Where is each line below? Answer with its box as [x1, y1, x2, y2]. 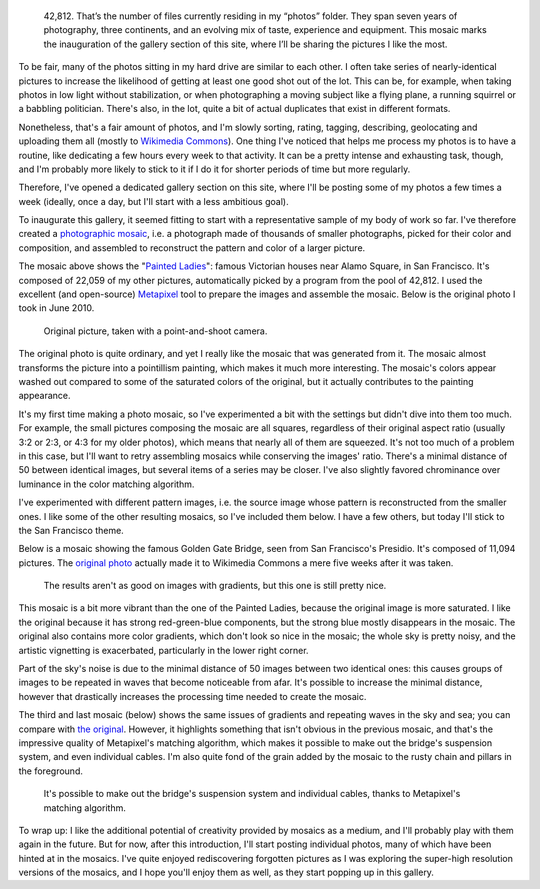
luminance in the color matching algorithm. [18, 478, 195, 490]
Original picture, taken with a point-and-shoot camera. [43, 325, 268, 337]
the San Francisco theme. [18, 524, 124, 536]
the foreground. [18, 765, 84, 777]
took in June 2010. [18, 302, 95, 314]
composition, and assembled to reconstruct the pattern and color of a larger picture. [18, 241, 366, 254]
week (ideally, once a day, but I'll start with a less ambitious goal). [18, 195, 289, 207]
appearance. [18, 390, 71, 402]
